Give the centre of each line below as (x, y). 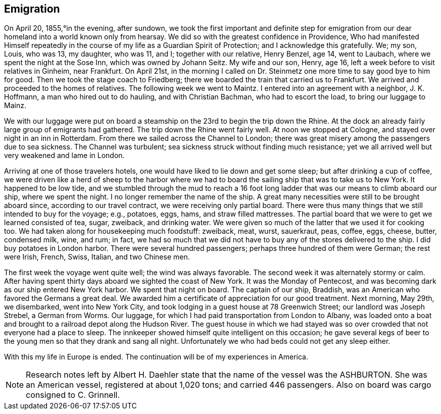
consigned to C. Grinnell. (73, 395)
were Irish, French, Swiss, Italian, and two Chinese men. (97, 257)
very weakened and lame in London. (64, 156)
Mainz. (15, 106)
